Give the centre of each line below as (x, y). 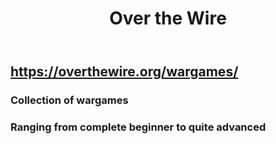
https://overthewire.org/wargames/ (124, 72)
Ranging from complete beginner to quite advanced (138, 127)
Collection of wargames (69, 100)
